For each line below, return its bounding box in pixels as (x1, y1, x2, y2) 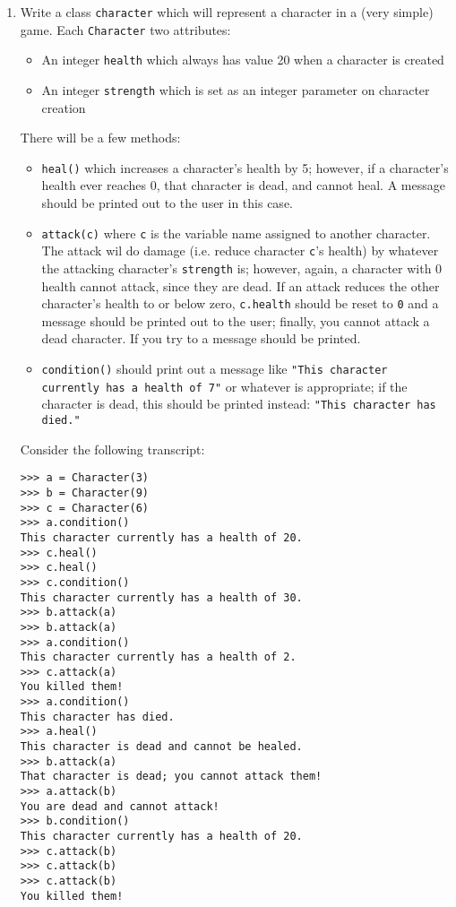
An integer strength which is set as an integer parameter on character (41, 80, 430, 99)
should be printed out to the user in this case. (41, 194, 293, 212)
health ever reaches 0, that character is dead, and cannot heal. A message (41, 176, 445, 194)
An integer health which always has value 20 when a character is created (41, 50, 444, 69)
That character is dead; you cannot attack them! (20, 770, 323, 783)
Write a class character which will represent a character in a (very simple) (20, 3, 434, 21)
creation (41, 98, 86, 117)
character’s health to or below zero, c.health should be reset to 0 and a (41, 294, 439, 313)
